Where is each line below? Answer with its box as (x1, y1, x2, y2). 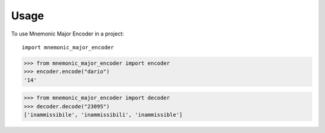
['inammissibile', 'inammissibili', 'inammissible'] (23, 111, 183, 119)
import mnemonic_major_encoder (22, 44, 114, 51)
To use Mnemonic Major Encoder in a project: (11, 30, 125, 37)
